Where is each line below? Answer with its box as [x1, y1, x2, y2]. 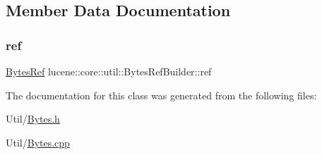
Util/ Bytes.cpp [6, 135, 70, 149]
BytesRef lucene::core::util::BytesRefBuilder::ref [6, 64, 212, 78]
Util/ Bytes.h [6, 111, 60, 126]
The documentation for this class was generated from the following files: [6, 87, 317, 102]
